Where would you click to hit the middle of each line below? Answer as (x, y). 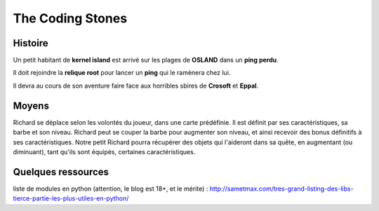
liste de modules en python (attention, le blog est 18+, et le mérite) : (111, 189)
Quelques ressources (61, 172)
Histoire (31, 43)
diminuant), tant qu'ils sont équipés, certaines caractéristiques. (104, 151)
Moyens (31, 105)
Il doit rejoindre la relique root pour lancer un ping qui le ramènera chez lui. (122, 73)
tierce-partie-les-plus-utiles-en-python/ (71, 198)
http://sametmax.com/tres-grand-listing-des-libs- (281, 189)
